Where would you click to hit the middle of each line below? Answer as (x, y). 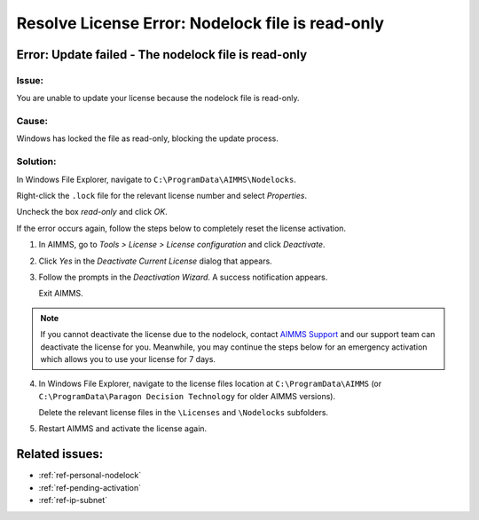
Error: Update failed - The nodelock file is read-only (162, 55)
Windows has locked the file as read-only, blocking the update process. (148, 138)
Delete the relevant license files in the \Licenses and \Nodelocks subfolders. (183, 413)
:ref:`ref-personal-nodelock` (90, 476)
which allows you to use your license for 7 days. (128, 358)
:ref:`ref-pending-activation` (90, 487)
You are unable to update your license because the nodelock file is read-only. (158, 98)
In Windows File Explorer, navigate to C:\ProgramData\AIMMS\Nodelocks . (156, 179)
